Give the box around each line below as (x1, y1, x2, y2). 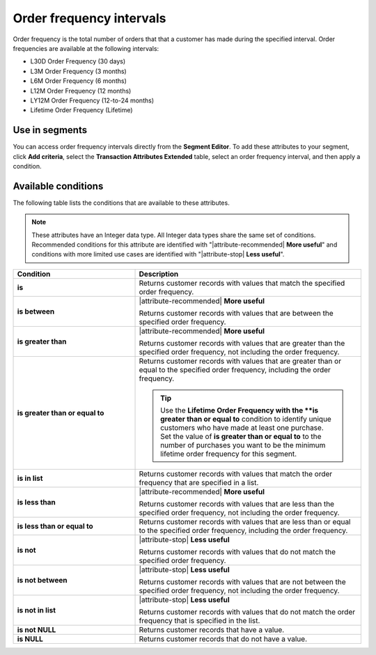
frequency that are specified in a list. (139, 477, 259, 487)
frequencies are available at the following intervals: (13, 44, 159, 52)
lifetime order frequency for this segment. (160, 449, 297, 458)
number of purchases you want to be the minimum (160, 440, 326, 449)
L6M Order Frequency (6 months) (30, 77, 127, 85)
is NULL (17, 634, 43, 644)
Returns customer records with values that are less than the (139, 499, 334, 509)
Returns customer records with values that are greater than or (139, 356, 341, 366)
